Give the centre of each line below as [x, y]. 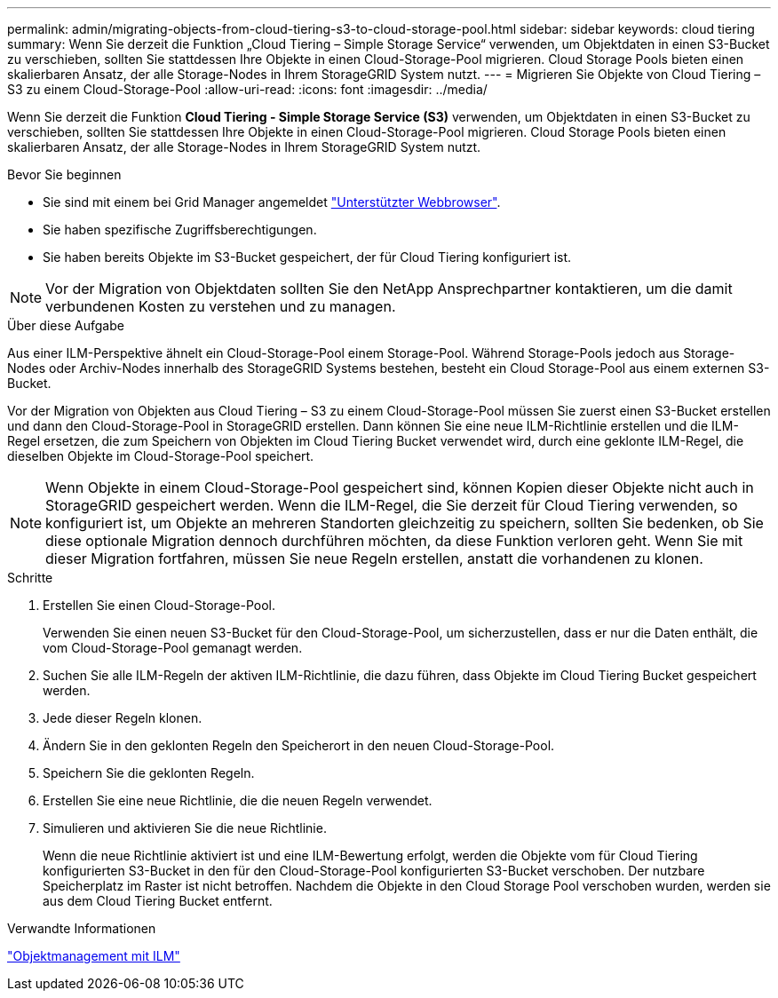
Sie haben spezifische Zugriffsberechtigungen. [180, 230]
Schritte [30, 578]
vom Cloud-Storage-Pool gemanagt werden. [173, 648]
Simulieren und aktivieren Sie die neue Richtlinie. [185, 828]
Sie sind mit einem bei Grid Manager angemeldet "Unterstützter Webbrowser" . [272, 202]
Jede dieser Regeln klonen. [123, 718]
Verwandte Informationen [82, 928]
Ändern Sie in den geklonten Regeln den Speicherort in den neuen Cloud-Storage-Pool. [299, 745]
